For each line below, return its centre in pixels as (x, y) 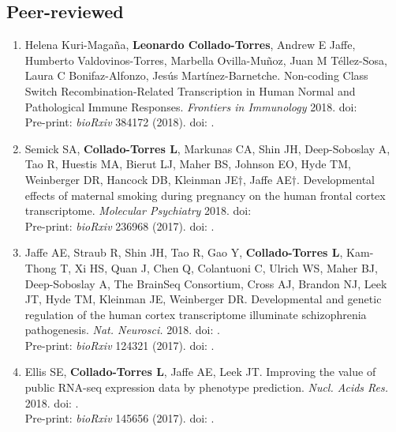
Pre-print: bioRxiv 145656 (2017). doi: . (120, 418)
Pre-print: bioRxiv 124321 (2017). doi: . (120, 345)
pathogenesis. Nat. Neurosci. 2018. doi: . (122, 330)
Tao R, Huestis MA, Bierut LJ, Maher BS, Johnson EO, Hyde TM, (188, 164)
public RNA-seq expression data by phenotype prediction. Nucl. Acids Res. (207, 387)
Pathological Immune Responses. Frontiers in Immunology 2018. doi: (191, 106)
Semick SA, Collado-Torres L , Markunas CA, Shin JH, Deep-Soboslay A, (207, 148)
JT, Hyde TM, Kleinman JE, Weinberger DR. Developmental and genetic (203, 299)
